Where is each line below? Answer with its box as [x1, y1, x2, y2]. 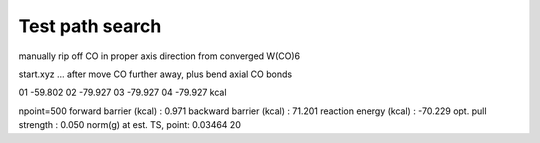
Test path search [18, 15, 162, 37]
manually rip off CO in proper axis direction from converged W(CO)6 [18, 50, 300, 62]
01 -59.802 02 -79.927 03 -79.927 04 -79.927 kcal [18, 86, 227, 99]
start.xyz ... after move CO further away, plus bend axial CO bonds [18, 68, 293, 80]
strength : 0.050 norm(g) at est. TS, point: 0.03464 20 [18, 119, 242, 131]
